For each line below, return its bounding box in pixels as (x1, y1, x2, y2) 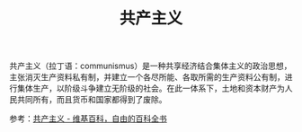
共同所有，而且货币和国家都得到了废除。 (16, 94, 167, 105)
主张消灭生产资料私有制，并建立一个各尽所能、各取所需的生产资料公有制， (9, 72, 285, 83)
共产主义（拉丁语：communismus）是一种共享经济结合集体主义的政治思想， (9, 60, 292, 72)
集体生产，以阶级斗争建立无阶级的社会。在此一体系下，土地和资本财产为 (16, 83, 285, 94)
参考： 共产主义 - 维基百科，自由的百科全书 (9, 113, 168, 124)
